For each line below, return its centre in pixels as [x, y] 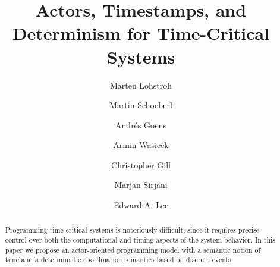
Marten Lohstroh [141, 85]
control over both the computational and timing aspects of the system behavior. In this [140, 240]
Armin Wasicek [141, 145]
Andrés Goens [141, 125]
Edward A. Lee [141, 205]
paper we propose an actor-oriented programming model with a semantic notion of [133, 249]
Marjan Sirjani [141, 185]
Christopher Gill [141, 164]
